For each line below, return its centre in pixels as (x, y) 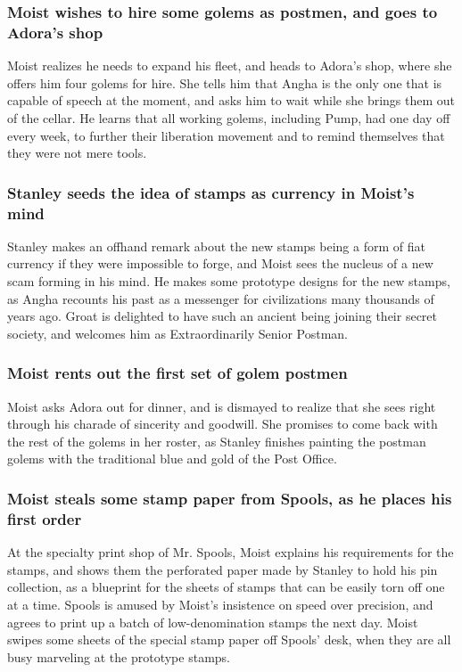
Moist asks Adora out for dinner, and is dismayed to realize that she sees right (222, 406)
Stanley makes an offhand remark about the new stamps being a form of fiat (216, 246)
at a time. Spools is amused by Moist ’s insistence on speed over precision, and (220, 604)
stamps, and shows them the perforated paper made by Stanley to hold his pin (223, 569)
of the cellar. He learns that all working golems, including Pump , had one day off (229, 117)
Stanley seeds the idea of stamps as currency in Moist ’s (211, 192)
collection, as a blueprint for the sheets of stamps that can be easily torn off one (226, 587)
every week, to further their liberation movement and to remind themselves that (226, 135)
